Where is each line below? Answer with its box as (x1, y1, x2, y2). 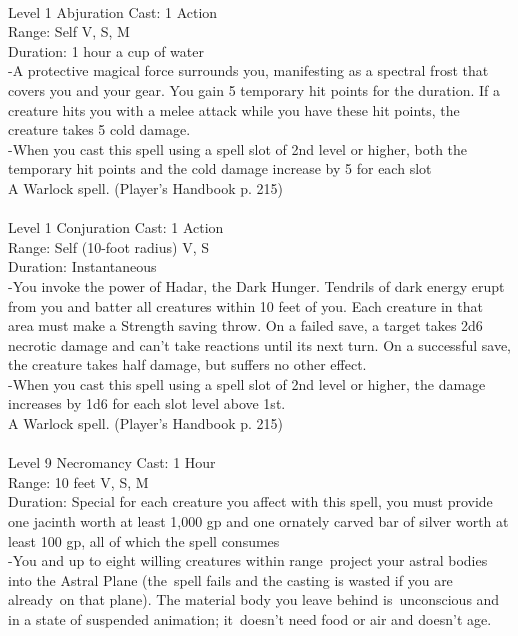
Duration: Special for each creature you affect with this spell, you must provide (8, 491, 493, 512)
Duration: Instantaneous (8, 256, 157, 277)
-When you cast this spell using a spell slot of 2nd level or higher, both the (8, 138, 468, 159)
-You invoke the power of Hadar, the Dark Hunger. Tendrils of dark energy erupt (8, 275, 505, 296)
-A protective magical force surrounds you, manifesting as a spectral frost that (8, 60, 489, 81)
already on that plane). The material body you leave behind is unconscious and (8, 589, 500, 610)
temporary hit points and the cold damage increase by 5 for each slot (8, 158, 432, 179)
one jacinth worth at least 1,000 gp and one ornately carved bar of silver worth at (8, 511, 509, 532)
